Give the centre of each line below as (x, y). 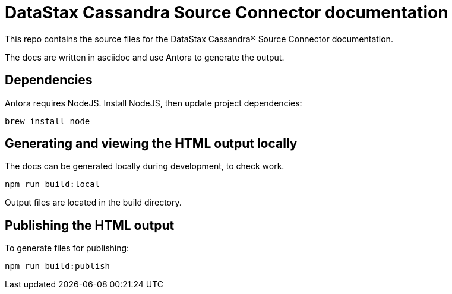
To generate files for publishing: (67, 248)
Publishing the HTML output (90, 225)
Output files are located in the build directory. (93, 203)
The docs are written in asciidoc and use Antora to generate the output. (145, 57)
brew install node (48, 121)
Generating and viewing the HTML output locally (151, 144)
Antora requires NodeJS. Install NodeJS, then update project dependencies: (154, 103)
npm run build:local (53, 184)
